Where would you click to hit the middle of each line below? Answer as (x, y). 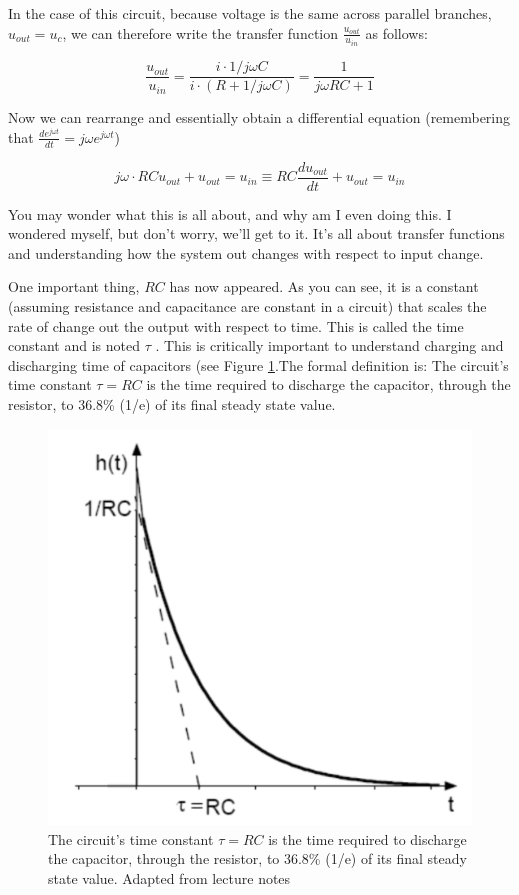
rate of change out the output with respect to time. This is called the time (236, 325)
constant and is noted (74, 345)
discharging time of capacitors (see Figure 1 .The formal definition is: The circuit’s (258, 364)
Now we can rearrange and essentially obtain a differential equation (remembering (259, 117)
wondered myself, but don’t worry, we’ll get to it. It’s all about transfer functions (256, 233)
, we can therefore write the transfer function (200, 32)
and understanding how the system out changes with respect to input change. (246, 252)
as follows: (396, 32)
